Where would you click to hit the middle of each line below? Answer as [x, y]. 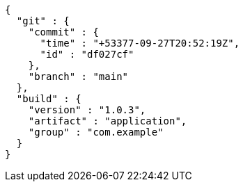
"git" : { [43, 21]
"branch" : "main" [78, 76]
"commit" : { [63, 32]
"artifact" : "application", [108, 121]
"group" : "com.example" [96, 132]
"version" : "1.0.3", [87, 110]
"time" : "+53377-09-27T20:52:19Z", [140, 43]
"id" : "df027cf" [87, 54]
